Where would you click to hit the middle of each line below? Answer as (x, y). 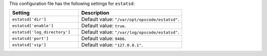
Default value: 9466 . (104, 38)
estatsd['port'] (30, 38)
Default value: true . (104, 26)
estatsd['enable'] (33, 26)
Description (95, 13)
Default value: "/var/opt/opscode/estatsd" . (130, 19)
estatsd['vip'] (29, 45)
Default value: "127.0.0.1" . (112, 45)
